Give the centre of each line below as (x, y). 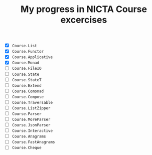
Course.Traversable (32, 102)
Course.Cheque (27, 148)
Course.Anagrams (29, 136)
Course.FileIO (27, 69)
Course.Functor (28, 52)
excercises (84, 20)
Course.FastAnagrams (33, 142)
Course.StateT (27, 80)
